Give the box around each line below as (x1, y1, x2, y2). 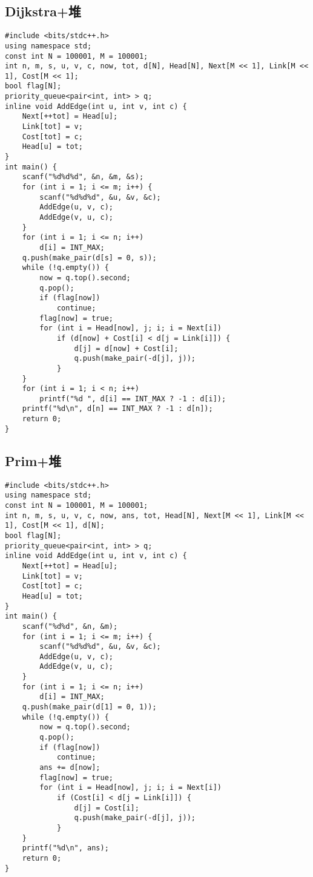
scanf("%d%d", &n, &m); (22, 622, 118, 631)
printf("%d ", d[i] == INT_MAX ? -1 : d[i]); (39, 394, 226, 403)
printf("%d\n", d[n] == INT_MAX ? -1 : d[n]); (22, 404, 213, 413)
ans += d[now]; (39, 763, 100, 772)
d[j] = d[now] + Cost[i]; (74, 344, 179, 353)
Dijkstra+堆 (5, 2, 81, 21)
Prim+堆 (5, 451, 62, 470)
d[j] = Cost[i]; (74, 803, 139, 812)
